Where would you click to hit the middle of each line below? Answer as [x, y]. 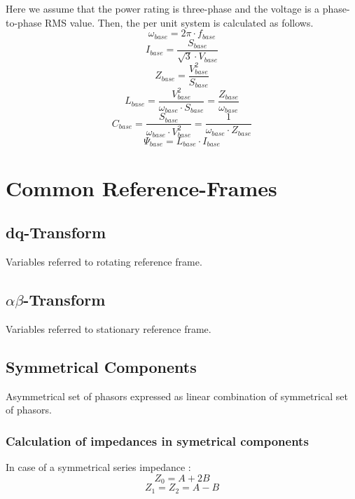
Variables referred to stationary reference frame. [109, 328]
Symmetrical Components [101, 366]
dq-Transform [56, 232]
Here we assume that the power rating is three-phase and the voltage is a [163, 8]
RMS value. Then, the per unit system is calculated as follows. [179, 22]
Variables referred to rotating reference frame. [104, 262]
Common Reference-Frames [141, 187]
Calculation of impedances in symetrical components [157, 440]
